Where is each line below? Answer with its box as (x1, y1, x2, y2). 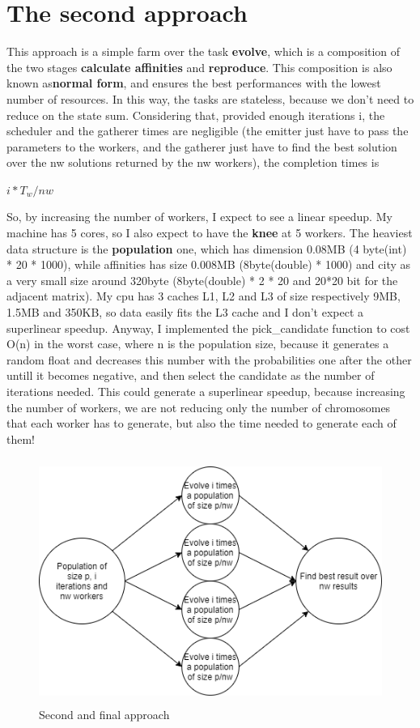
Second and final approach (39, 706, 170, 723)
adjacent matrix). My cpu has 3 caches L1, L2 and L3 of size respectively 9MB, (6, 287, 401, 304)
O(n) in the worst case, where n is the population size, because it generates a (6, 335, 389, 352)
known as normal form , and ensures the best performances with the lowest (6, 75, 381, 92)
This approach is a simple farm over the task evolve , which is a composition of (6, 43, 401, 60)
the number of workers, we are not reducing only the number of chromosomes (6, 398, 391, 415)
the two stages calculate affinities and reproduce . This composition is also (6, 58, 392, 75)
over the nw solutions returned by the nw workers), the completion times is (6, 154, 380, 171)
